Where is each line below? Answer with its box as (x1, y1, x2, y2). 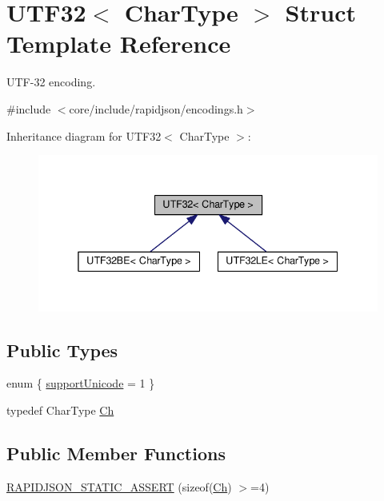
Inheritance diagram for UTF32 (6, 127, 162, 144)
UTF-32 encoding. (6, 74, 96, 90)
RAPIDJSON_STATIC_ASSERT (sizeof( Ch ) (6, 478, 232, 495)
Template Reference (6, 27, 231, 60)
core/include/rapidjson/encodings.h (69, 100, 243, 117)
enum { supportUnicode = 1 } (6, 375, 155, 392)
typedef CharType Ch (6, 401, 114, 418)
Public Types (6, 337, 118, 362)
